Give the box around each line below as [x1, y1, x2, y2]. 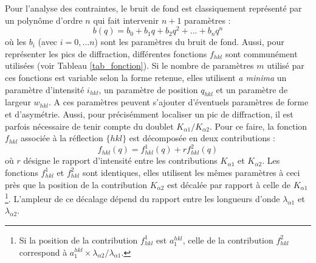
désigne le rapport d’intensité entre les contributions [23, 154, 218, 167]
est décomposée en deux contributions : [129, 131, 275, 144]
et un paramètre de [216, 83, 288, 96]
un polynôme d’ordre [5, 13, 83, 26]
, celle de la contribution [182, 233, 273, 246]
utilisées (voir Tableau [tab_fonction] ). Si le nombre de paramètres [5, 59, 254, 72]
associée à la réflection [21, 131, 103, 144]
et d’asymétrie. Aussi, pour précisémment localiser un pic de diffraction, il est [5, 108, 294, 121]
